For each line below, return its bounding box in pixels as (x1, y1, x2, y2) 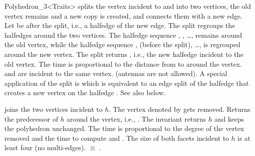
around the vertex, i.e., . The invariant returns (66, 113, 206, 124)
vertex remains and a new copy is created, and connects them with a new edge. (4, 10, 243, 21)
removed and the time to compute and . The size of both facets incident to (4, 132, 229, 143)
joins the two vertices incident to (4, 104, 103, 114)
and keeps (214, 113, 244, 124)
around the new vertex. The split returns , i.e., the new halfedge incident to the (4, 49, 244, 59)
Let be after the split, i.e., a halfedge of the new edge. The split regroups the (4, 20, 235, 30)
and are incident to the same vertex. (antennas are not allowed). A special (4, 68, 228, 78)
